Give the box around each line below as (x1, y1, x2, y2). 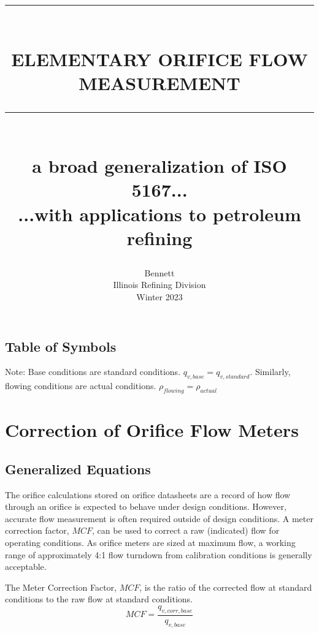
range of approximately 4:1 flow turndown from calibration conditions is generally (5, 548, 312, 561)
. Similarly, (250, 365, 291, 378)
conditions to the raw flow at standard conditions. (5, 593, 193, 605)
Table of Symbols (5, 336, 117, 355)
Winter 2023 (136, 290, 183, 303)
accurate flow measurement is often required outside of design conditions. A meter (5, 512, 313, 525)
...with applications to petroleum (18, 201, 301, 226)
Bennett (144, 266, 175, 279)
